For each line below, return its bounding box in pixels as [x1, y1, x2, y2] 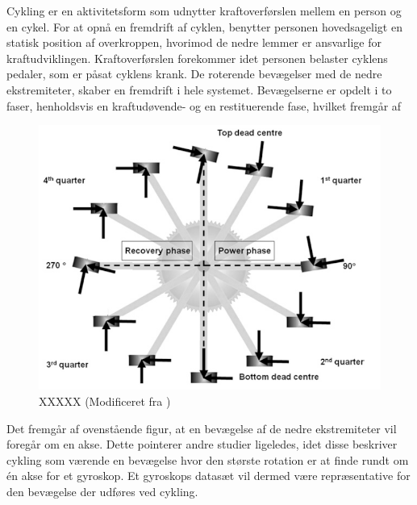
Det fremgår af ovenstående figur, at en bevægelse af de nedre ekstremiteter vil [6, 419, 397, 436]
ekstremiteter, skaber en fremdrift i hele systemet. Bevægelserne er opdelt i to [6, 81, 392, 98]
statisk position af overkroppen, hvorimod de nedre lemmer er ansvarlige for [6, 34, 382, 51]
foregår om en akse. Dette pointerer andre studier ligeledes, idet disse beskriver [6, 436, 398, 453]
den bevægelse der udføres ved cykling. [6, 482, 198, 499]
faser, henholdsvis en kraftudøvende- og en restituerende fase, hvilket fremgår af [6, 97, 402, 114]
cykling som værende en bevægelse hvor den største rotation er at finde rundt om [6, 451, 409, 468]
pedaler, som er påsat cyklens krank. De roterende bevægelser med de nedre [6, 65, 382, 82]
